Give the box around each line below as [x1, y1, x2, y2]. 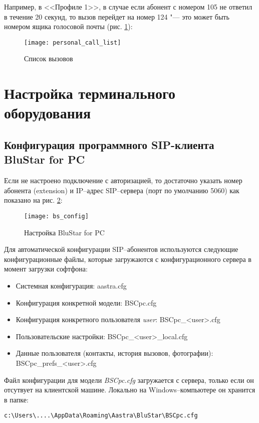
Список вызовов [24, 53, 73, 64]
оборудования [4, 102, 91, 123]
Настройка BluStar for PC [24, 227, 105, 237]
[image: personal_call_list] [24, 39, 121, 46]
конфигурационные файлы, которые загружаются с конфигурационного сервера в [4, 253, 251, 264]
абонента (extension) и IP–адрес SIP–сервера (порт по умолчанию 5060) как [4, 185, 239, 195]
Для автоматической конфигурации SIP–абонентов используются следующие [4, 244, 238, 254]
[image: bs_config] [24, 212, 89, 220]
